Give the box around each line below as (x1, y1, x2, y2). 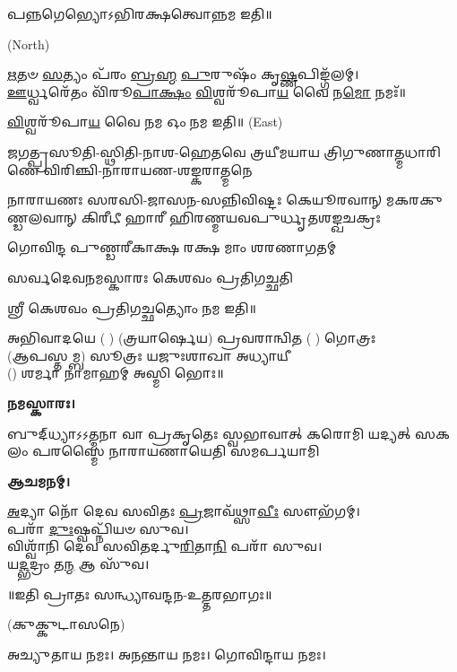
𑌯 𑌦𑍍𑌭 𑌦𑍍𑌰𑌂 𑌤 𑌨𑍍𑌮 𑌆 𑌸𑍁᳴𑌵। (7, 554, 150, 573)
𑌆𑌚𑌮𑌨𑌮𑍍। (7, 471, 71, 490)
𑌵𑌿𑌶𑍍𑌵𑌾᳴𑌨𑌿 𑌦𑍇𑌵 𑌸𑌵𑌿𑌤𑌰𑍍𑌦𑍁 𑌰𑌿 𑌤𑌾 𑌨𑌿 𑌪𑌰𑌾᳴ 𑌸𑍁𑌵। (7, 537, 323, 555)
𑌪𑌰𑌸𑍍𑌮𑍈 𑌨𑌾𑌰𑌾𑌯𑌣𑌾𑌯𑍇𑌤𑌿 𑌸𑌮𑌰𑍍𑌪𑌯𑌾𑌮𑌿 (32, 441, 320, 460)
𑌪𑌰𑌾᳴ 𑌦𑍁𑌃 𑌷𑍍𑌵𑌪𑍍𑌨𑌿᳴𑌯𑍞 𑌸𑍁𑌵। (7, 519, 189, 537)
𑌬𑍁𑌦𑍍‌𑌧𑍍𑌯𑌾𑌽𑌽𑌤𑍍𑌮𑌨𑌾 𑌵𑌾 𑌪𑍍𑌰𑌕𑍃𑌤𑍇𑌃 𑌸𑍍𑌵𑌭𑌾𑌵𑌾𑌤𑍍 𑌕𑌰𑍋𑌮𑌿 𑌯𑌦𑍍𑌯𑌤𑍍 (7, 423, 411, 442)
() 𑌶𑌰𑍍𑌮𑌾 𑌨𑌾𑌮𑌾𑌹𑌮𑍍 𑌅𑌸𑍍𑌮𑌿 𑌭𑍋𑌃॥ (7, 363, 224, 382)
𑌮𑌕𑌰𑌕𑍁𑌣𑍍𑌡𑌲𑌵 (385, 190, 443, 209)
